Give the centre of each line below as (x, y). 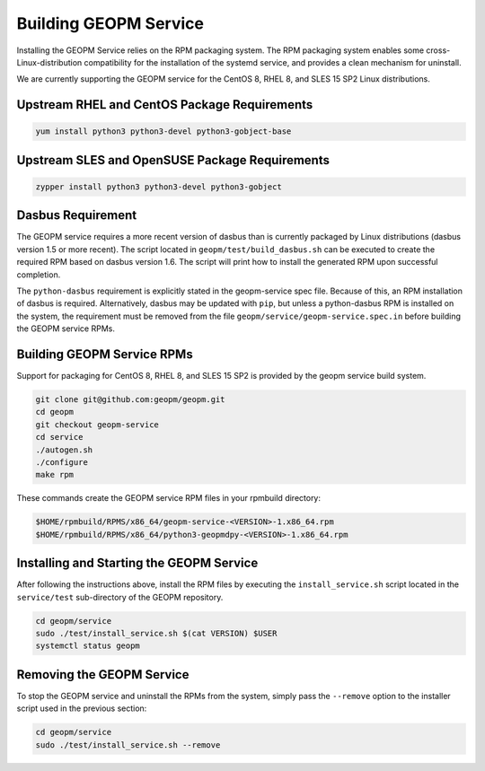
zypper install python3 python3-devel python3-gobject (159, 187)
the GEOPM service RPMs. (66, 329)
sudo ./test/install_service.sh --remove (128, 745)
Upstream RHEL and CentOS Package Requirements (165, 105)
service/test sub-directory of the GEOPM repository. (120, 597)
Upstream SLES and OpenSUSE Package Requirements (173, 160)
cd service (59, 437)
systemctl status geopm (88, 646)
